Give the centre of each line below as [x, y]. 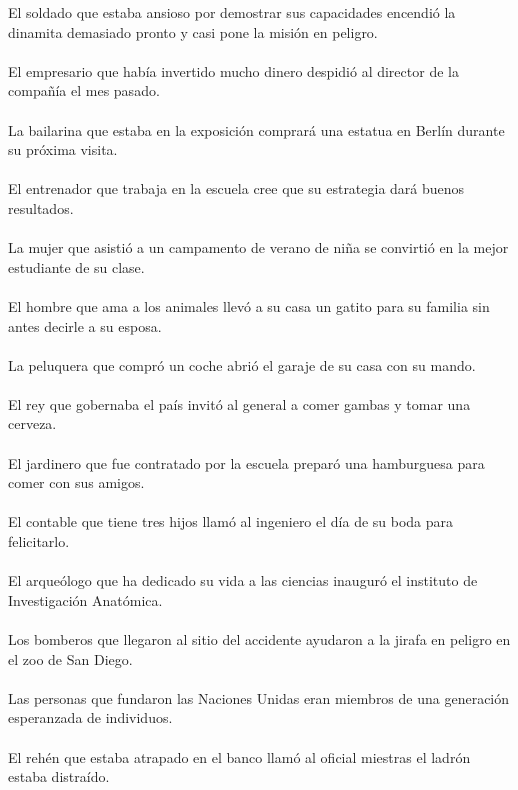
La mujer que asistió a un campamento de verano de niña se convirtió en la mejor [258, 247]
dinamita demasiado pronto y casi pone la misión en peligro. [193, 31]
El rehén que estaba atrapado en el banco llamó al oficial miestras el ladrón [239, 756]
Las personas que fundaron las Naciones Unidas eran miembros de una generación [259, 697]
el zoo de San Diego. [70, 658]
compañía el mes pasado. [84, 90]
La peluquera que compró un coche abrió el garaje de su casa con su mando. [242, 364]
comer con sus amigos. [76, 482]
